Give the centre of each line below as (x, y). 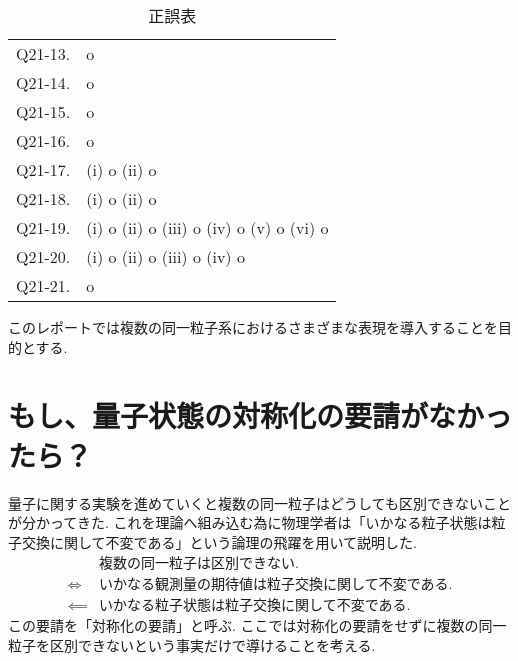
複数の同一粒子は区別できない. (199, 564)
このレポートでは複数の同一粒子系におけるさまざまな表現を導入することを (253, 327)
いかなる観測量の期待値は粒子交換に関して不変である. (276, 585)
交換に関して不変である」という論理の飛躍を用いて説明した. (219, 541)
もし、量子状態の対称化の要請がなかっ (260, 415)
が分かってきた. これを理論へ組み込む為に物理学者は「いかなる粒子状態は (250, 522)
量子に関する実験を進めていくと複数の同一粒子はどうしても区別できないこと (259, 502)
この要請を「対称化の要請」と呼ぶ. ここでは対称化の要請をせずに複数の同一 (257, 625)
